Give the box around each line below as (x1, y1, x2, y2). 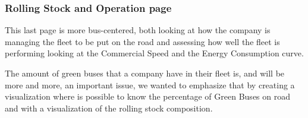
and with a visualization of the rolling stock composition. (5, 101, 213, 114)
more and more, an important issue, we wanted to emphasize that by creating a (5, 78, 295, 91)
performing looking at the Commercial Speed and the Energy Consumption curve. (5, 47, 304, 59)
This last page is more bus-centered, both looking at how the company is (5, 24, 271, 36)
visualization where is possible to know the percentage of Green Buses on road (5, 90, 290, 103)
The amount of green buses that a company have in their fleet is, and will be (5, 67, 285, 79)
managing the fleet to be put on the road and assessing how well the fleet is (5, 35, 280, 47)
